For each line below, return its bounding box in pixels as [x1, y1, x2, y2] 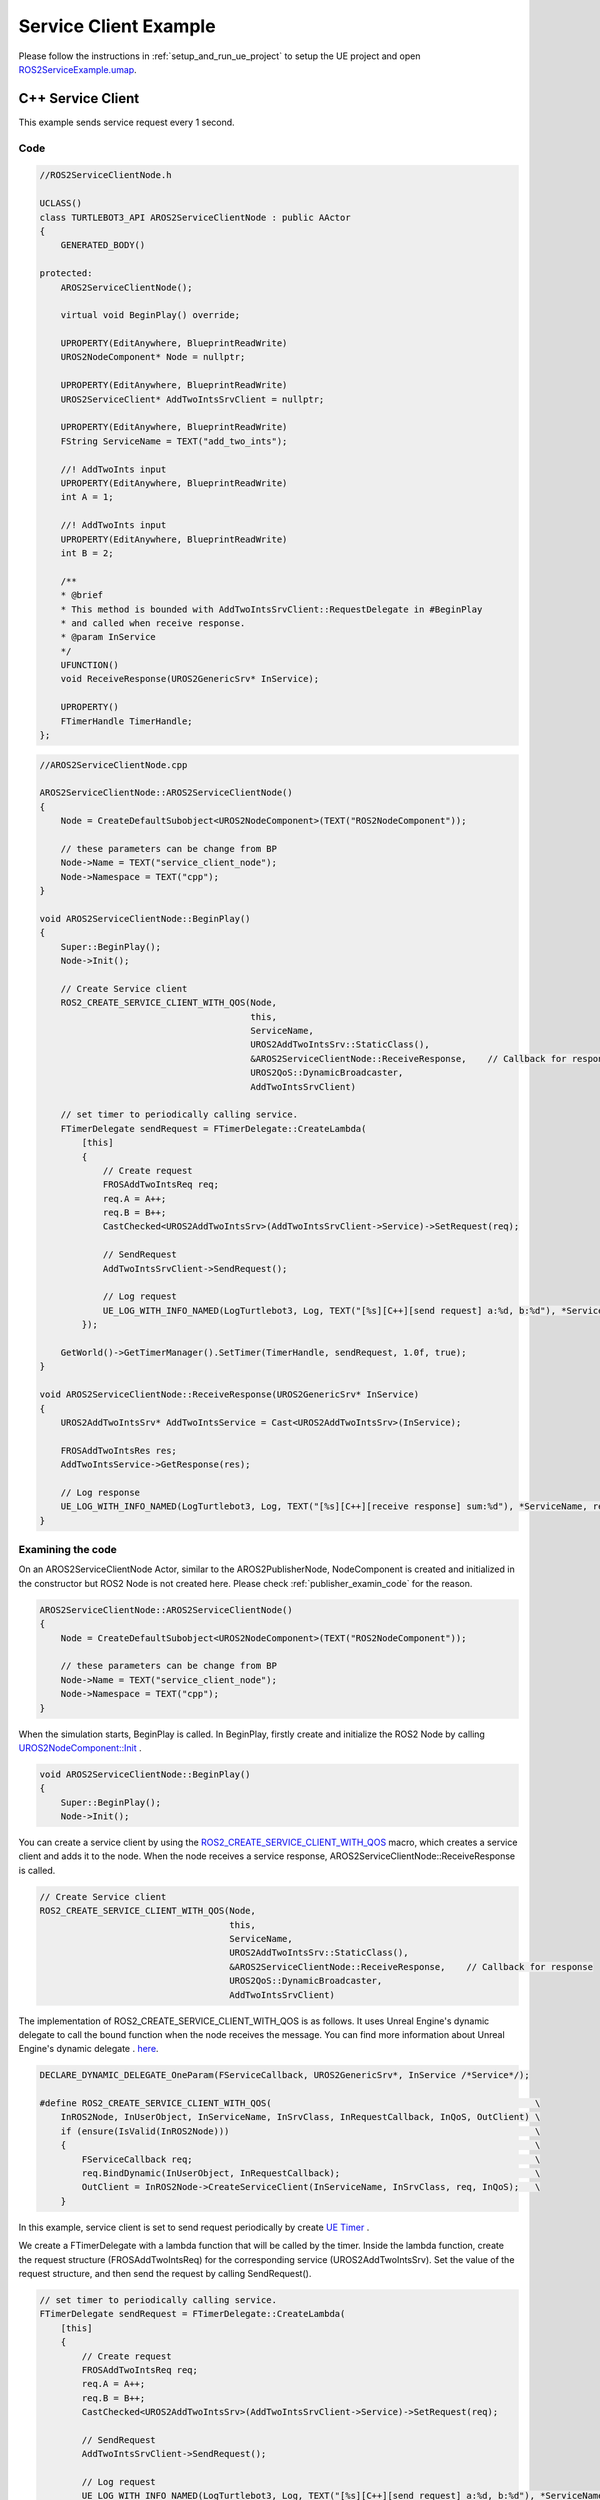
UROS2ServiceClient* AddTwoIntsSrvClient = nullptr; [60, 393, 325, 405]
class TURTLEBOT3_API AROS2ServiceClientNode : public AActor [39, 211, 351, 223]
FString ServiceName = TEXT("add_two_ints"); [60, 435, 288, 447]
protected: [39, 268, 93, 279]
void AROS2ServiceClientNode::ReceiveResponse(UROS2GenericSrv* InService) [39, 1389, 420, 1400]
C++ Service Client [18, 90, 140, 107]
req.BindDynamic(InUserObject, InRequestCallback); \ [81, 2168, 541, 2179]
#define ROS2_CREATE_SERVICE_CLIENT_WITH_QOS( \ [39, 2098, 541, 2109]
